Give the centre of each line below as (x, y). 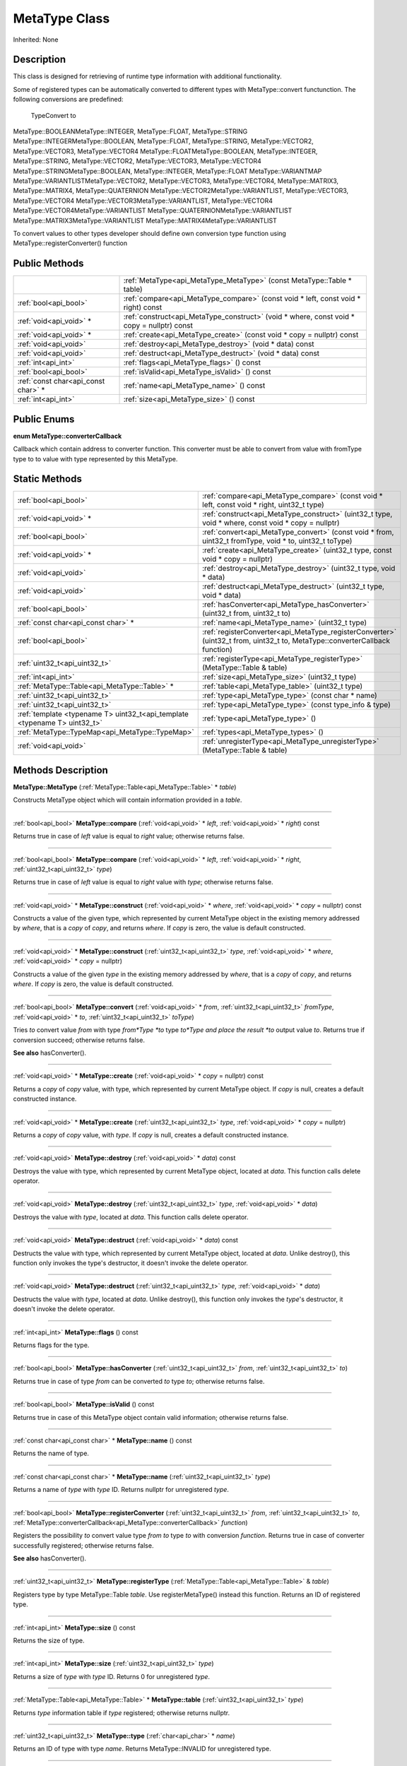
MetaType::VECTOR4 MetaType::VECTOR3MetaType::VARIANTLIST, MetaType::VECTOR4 (143, 201)
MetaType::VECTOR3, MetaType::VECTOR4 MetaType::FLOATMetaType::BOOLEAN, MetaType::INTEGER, (165, 151)
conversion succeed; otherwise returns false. (79, 1040)
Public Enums (44, 419)
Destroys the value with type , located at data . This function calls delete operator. (131, 1217)
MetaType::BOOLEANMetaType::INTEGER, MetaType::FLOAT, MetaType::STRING (130, 131)
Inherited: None (36, 40)
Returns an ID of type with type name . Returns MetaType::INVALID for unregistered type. (142, 1749)
